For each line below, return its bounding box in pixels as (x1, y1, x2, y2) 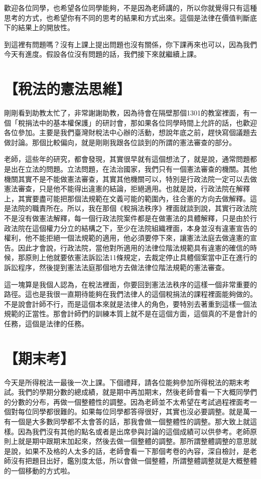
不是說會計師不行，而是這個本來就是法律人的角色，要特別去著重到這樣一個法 (4, 298, 257, 309)
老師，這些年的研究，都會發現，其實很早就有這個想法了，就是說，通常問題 (4, 154, 250, 164)
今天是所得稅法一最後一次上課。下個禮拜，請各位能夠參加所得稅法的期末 (4, 377, 243, 387)
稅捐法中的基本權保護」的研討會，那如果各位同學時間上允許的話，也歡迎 (18, 117, 257, 128)
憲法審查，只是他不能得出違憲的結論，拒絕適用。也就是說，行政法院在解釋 (4, 183, 250, 194)
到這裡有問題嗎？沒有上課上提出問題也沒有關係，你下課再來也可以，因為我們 (4, 39, 257, 49)
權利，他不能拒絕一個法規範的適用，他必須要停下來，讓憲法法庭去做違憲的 (4, 232, 250, 243)
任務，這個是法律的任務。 (4, 318, 88, 328)
